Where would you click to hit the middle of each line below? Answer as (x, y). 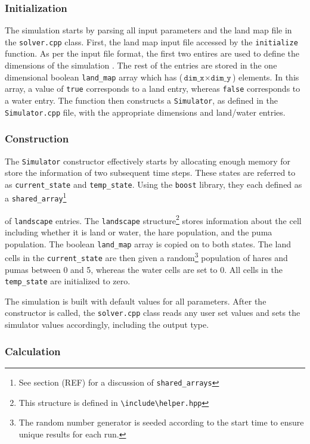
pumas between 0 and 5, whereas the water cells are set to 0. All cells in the (144, 269)
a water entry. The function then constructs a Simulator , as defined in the (141, 100)
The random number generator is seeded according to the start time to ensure (161, 422)
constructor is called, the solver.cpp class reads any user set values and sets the (153, 313)
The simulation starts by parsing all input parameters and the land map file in (148, 30)
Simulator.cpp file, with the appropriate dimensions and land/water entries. (145, 112)
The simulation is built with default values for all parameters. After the (136, 301)
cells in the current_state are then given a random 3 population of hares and (146, 257)
